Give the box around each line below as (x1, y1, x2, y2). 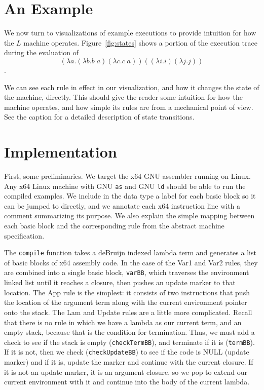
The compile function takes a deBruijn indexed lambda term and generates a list (4, 247, 256, 258)
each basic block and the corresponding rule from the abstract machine (4, 220, 224, 231)
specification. (4, 230, 45, 241)
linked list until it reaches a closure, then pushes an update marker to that (4, 277, 236, 288)
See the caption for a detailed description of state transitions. (4, 111, 195, 122)
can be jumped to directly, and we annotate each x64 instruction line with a (4, 200, 241, 211)
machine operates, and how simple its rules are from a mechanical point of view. (4, 101, 253, 112)
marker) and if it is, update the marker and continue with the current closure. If (4, 357, 253, 367)
